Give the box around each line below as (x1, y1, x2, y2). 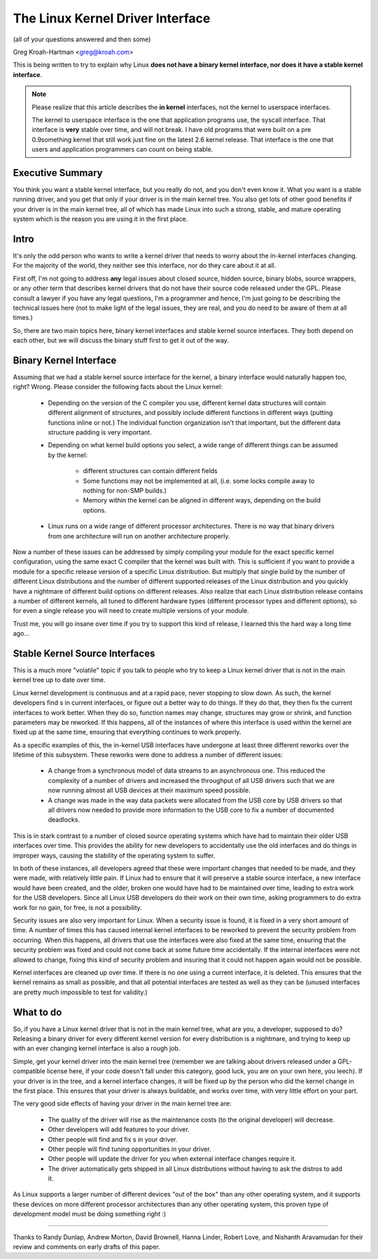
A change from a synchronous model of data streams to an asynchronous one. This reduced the (48, 766, 325, 775)
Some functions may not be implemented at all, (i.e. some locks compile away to (83, 477, 315, 485)
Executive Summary (13, 167, 103, 179)
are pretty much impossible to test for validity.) (13, 988, 148, 996)
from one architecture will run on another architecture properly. (48, 531, 230, 540)
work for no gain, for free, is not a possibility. (13, 903, 143, 911)
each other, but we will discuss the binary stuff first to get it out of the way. (13, 336, 229, 345)
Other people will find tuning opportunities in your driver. (48, 1145, 211, 1153)
